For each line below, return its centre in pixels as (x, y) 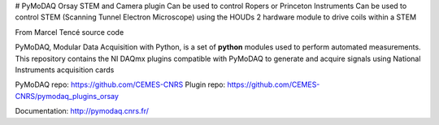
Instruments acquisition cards (65, 70)
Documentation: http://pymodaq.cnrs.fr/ (82, 111)
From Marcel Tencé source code (70, 32)
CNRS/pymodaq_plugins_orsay (67, 96)
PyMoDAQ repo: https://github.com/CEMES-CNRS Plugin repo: (120, 84)
